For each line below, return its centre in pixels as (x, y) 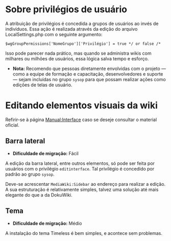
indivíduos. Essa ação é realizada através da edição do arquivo (71, 29)
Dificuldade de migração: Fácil (46, 153)
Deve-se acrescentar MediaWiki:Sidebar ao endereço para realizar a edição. (86, 184)
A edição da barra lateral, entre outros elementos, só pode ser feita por (80, 163)
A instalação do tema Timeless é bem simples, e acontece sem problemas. (84, 233)
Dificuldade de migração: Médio (47, 223)
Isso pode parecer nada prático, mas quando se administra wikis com (78, 53)
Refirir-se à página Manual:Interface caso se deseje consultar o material (81, 119)
